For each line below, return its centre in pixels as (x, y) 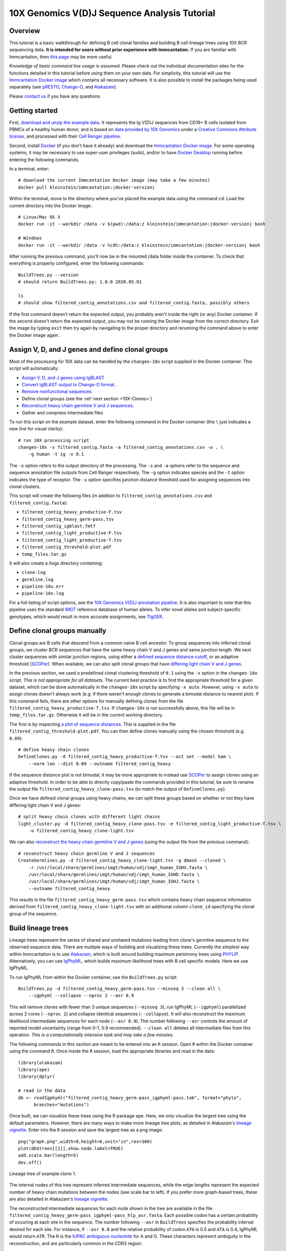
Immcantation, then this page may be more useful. (61, 57)
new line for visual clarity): (36, 429)
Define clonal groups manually (58, 631)
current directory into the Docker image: (50, 206)
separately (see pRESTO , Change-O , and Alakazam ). (63, 87)
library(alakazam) (41, 1063)
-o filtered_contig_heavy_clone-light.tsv (81, 830)
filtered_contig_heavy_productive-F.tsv (72, 512)
